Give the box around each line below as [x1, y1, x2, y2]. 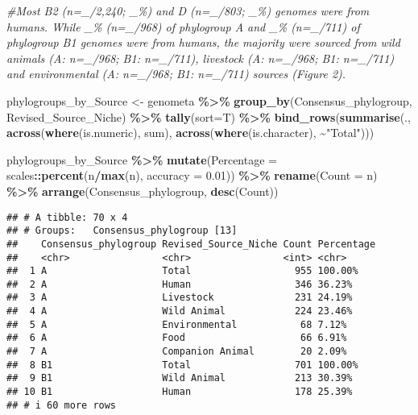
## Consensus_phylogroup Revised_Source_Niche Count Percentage [6, 238, 376, 250]
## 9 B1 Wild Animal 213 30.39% [6, 372, 353, 384]
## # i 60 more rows [6, 399, 117, 411]
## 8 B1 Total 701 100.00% [6, 359, 358, 371]
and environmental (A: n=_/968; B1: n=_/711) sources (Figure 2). [6, 65, 346, 82]
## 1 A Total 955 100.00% [6, 265, 358, 277]
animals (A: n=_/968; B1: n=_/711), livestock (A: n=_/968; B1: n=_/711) [6, 49, 395, 66]
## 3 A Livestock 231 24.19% [6, 292, 353, 304]
